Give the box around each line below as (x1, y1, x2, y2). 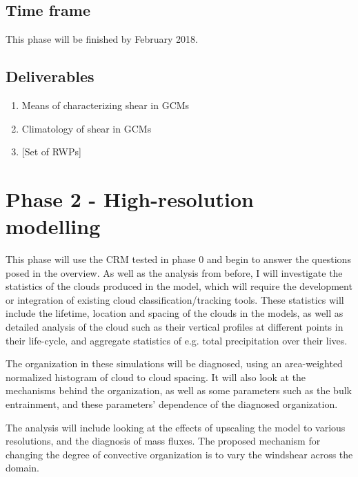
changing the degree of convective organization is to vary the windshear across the (6, 447, 353, 461)
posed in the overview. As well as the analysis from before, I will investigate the (6, 265, 343, 280)
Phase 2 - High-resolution (6, 184, 254, 213)
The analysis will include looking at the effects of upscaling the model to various (6, 420, 346, 434)
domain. (6, 460, 40, 475)
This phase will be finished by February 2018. (6, 32, 198, 46)
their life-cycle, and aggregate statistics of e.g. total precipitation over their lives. (6, 333, 348, 347)
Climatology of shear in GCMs (21, 121, 152, 135)
